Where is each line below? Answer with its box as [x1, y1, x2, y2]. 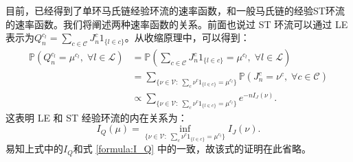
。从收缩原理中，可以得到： [124, 30, 250, 45]
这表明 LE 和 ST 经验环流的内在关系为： [5, 110, 187, 124]
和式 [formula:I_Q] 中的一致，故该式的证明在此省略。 [73, 141, 311, 156]
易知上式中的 [5, 141, 63, 156]
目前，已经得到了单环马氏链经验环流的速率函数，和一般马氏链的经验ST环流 [5, 3, 345, 17]
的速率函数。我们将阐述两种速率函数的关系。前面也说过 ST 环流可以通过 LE [5, 16, 348, 31]
